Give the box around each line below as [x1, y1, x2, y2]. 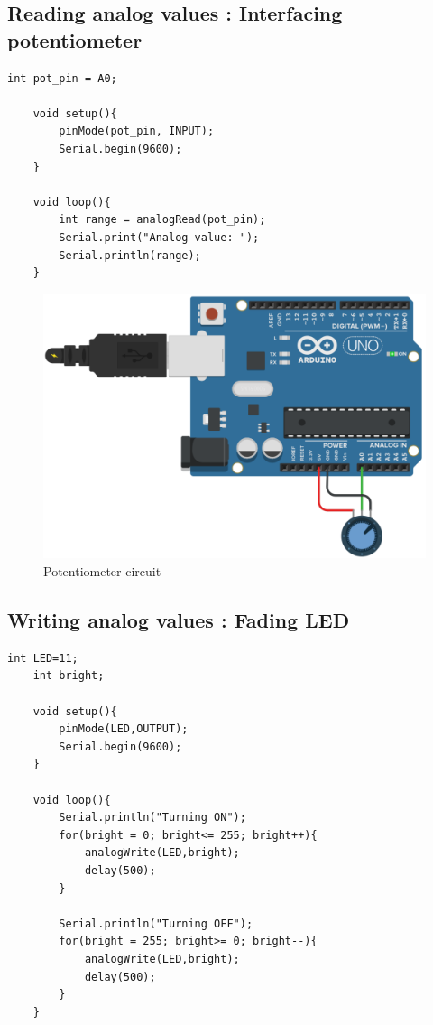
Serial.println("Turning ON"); [59, 811, 246, 825]
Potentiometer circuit [43, 562, 161, 581]
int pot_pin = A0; [7, 71, 117, 85]
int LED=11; [7, 651, 78, 665]
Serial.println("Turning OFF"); [59, 917, 253, 930]
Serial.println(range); [59, 248, 201, 262]
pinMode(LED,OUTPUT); [59, 722, 189, 736]
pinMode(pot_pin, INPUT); [59, 125, 215, 138]
